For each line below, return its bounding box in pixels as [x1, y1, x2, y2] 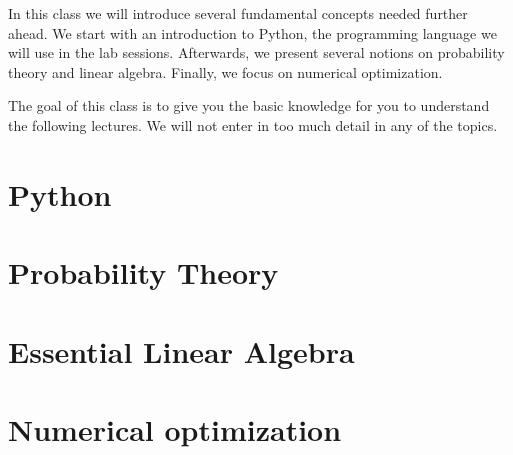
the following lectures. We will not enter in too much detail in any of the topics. [8, 114, 498, 135]
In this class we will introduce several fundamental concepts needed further [8, 3, 468, 23]
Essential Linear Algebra [8, 330, 355, 371]
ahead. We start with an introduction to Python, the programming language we [8, 22, 497, 43]
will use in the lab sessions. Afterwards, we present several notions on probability [8, 42, 505, 63]
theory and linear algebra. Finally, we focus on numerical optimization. [8, 61, 443, 82]
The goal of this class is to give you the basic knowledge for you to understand [8, 95, 490, 116]
